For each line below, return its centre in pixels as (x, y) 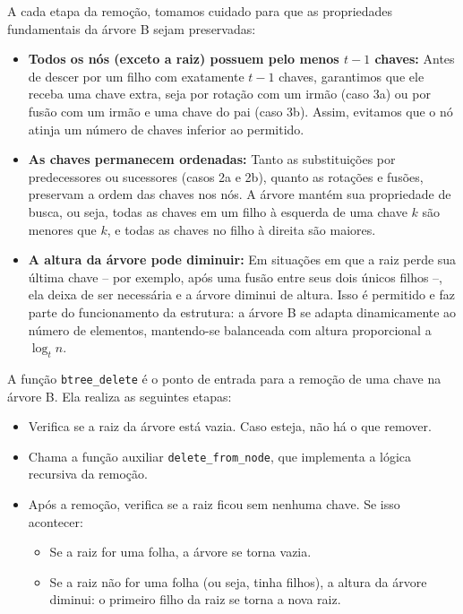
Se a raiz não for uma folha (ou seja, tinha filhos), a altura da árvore (238, 581)
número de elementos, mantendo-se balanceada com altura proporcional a (230, 329)
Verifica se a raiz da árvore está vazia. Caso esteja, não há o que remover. (230, 426)
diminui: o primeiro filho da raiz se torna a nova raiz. (195, 599)
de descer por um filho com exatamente (136, 76)
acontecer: (56, 521)
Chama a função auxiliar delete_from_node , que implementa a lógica (220, 456)
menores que (62, 229)
